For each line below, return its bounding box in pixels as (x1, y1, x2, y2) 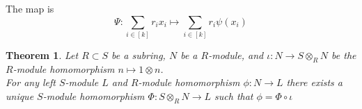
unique (6, 88, 34, 103)
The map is (6, 1, 54, 15)
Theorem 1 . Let (6, 47, 79, 62)
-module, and (208, 47, 264, 62)
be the (331, 47, 356, 62)
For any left (6, 75, 56, 90)
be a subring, (111, 47, 166, 62)
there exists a (286, 75, 343, 90)
